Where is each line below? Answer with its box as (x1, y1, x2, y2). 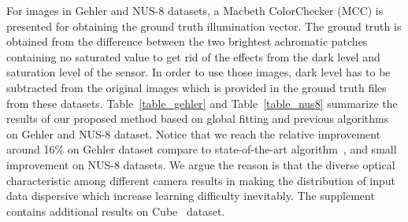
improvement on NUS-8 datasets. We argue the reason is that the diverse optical (6, 156, 395, 172)
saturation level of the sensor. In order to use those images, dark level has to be (6, 64, 391, 80)
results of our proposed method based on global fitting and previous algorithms (6, 110, 389, 127)
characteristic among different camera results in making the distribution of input (6, 172, 396, 188)
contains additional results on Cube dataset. (6, 202, 225, 219)
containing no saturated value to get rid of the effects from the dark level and (6, 48, 380, 65)
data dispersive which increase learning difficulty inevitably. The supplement (6, 187, 375, 204)
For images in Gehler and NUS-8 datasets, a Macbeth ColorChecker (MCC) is (6, 2, 384, 18)
